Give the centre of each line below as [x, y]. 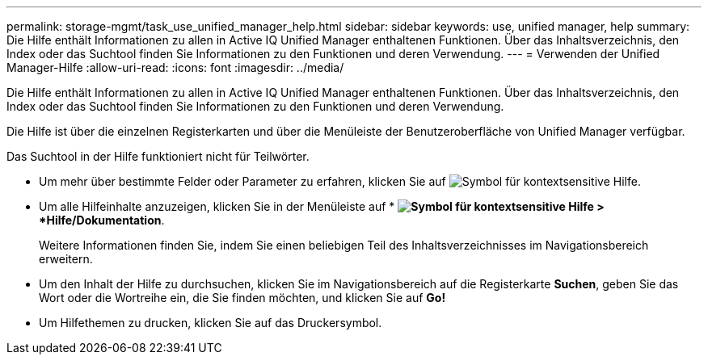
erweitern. [66, 259]
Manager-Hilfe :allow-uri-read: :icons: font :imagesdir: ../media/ [175, 67]
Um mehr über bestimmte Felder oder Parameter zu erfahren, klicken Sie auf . [340, 181]
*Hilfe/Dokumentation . [102, 220]
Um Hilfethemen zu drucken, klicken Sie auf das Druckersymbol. [211, 323]
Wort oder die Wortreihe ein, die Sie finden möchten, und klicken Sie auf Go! [242, 298]
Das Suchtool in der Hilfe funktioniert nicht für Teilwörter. [158, 156]
